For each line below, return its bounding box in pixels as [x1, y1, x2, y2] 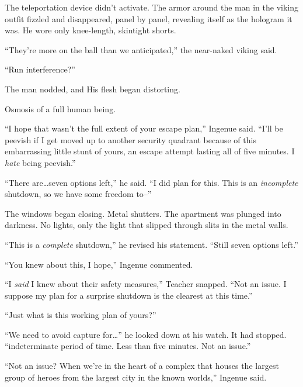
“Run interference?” [5, 63, 75, 75]
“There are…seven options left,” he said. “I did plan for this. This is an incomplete [5, 176, 298, 188]
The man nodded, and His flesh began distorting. [5, 82, 180, 95]
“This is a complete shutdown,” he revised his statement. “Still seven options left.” [5, 238, 298, 250]
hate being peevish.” [5, 156, 76, 168]
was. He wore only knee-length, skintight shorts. [5, 24, 176, 36]
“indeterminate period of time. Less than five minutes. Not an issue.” [5, 340, 251, 352]
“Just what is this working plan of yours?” [5, 309, 156, 321]
